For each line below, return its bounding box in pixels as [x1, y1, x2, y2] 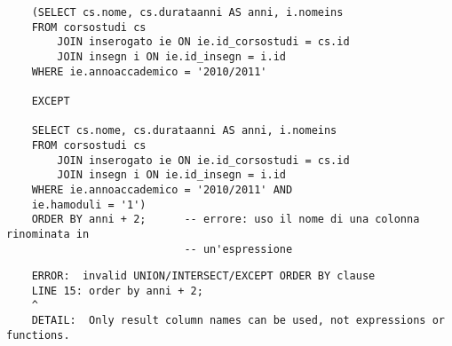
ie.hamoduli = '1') [31, 198, 147, 211]
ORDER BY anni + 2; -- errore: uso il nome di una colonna [31, 213, 420, 226]
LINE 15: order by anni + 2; [31, 284, 203, 297]
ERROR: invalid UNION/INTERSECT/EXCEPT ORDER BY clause [31, 270, 376, 283]
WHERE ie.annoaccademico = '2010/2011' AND [31, 183, 293, 196]
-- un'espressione [184, 242, 293, 256]
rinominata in [6, 227, 90, 240]
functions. [6, 328, 70, 342]
